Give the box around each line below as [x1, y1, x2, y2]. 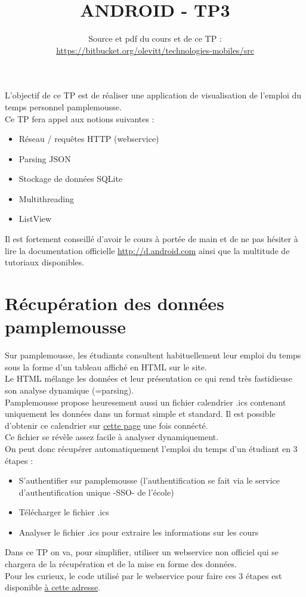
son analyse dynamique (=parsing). [5, 383, 134, 396]
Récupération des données [5, 291, 224, 315]
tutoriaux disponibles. [5, 256, 85, 268]
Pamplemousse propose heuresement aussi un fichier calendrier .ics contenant [5, 395, 286, 408]
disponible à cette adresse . [5, 581, 101, 593]
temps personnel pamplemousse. [5, 100, 122, 113]
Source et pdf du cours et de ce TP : [88, 32, 222, 45]
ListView [18, 212, 52, 225]
